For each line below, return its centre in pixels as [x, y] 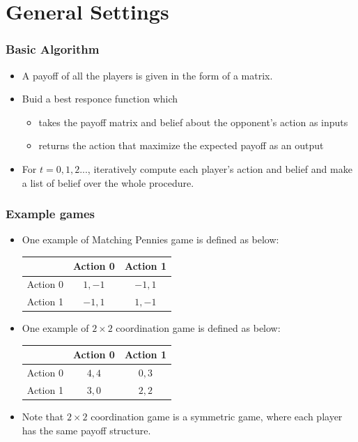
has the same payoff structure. [86, 430]
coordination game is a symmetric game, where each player [217, 417]
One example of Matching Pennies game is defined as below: [150, 239]
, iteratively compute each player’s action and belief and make [220, 168]
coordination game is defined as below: [198, 328]
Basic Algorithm [53, 49]
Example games [50, 214]
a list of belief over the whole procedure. [108, 182]
